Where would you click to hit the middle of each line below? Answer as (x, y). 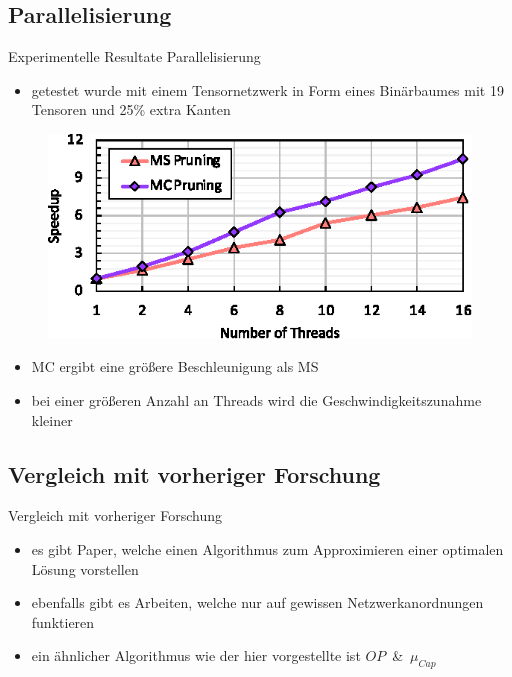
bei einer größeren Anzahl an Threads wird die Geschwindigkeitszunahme (256, 400)
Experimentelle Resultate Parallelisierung (134, 56)
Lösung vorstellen (85, 568)
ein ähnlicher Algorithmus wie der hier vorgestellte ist (196, 655)
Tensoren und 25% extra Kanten (131, 109)
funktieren (63, 621)
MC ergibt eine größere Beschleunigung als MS (175, 366)
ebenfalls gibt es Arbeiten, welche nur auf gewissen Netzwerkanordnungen (257, 602)
